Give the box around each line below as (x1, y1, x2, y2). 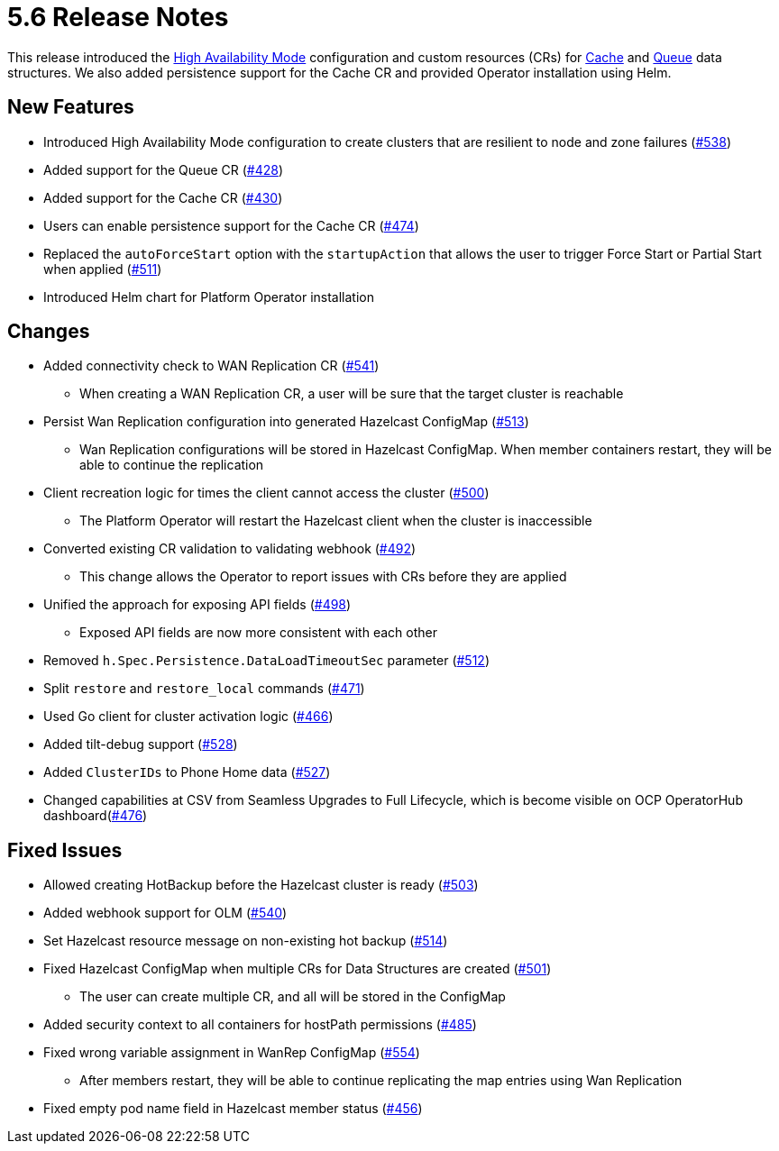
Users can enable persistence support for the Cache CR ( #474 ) (43, 217, 419, 233)
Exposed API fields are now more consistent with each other (79, 625, 437, 641)
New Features (7, 96, 134, 119)
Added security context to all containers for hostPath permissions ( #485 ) (43, 1017, 477, 1033)
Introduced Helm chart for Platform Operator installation (43, 288, 374, 305)
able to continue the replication (79, 457, 264, 473)
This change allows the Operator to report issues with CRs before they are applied (79, 569, 567, 585)
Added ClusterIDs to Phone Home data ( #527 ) (43, 764, 331, 781)
